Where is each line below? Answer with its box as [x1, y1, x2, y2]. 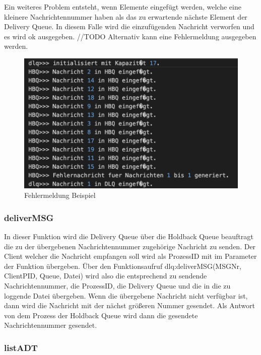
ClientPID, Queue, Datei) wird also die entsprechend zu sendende [4, 270, 207, 281]
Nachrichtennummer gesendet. [4, 320, 97, 330]
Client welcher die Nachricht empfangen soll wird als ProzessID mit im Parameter [4, 251, 257, 261]
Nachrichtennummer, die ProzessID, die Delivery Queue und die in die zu [4, 280, 231, 291]
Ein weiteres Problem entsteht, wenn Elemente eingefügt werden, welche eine [4, 2, 241, 12]
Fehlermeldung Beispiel [24, 190, 96, 200]
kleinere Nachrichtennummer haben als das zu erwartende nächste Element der [4, 11, 247, 22]
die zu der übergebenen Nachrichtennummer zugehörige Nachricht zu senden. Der [4, 241, 256, 251]
